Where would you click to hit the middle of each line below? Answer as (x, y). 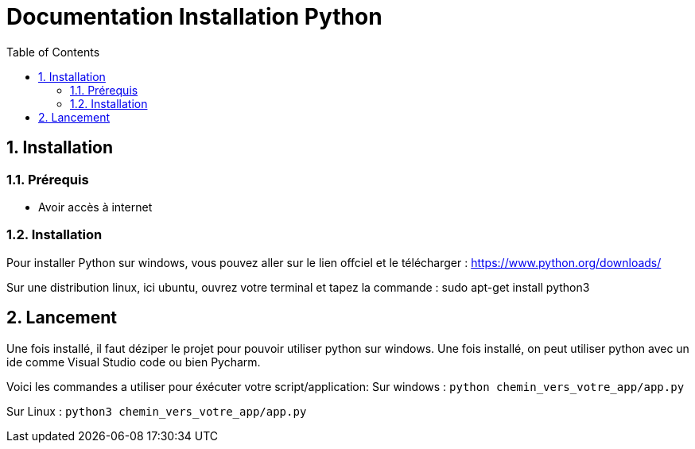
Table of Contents (53, 52)
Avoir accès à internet (95, 207)
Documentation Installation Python (194, 17)
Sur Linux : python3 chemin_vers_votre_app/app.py (157, 411)
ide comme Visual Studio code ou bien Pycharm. (134, 362)
